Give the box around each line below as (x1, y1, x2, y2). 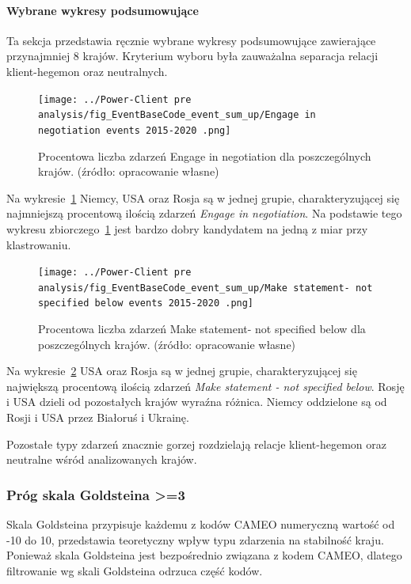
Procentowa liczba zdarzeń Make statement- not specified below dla (38, 320, 366, 337)
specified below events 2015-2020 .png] (38, 298, 254, 309)
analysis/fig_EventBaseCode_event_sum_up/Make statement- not (38, 282, 373, 294)
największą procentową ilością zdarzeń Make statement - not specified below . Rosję (6, 377, 405, 394)
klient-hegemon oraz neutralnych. (6, 63, 168, 79)
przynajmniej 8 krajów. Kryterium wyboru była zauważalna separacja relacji (6, 47, 379, 64)
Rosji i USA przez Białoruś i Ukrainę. (6, 409, 189, 426)
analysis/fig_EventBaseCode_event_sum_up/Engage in (38, 109, 316, 121)
